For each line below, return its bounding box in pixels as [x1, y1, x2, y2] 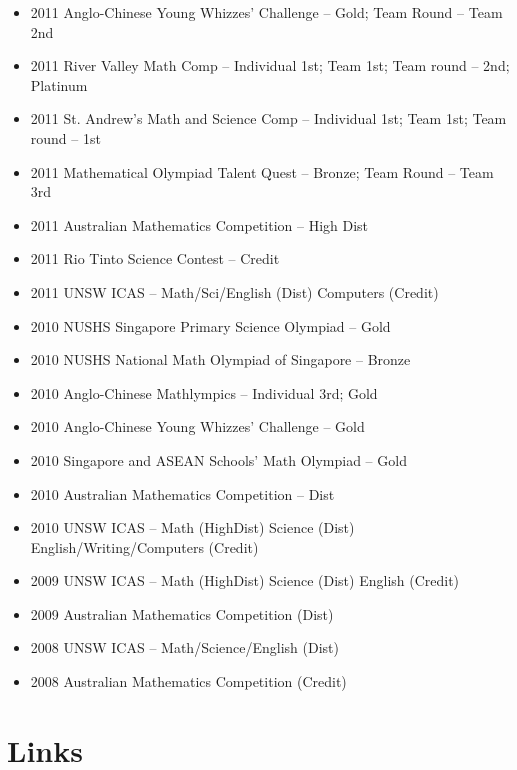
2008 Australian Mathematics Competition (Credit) [30, 671, 347, 692]
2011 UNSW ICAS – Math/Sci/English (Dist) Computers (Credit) [30, 281, 439, 302]
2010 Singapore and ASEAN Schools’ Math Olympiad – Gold [30, 449, 407, 470]
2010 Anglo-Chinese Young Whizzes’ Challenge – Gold [30, 416, 365, 437]
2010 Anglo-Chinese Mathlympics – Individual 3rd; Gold [30, 382, 378, 403]
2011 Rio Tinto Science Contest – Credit [30, 248, 280, 269]
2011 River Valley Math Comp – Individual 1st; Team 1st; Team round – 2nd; [30, 55, 510, 76]
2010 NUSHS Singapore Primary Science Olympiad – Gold [30, 315, 391, 336]
